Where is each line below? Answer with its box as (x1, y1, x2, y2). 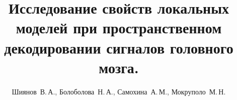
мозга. (99, 57, 139, 77)
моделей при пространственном (16, 17, 222, 38)
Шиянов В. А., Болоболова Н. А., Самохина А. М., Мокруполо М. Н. (12, 86, 226, 96)
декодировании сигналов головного (4, 37, 233, 58)
